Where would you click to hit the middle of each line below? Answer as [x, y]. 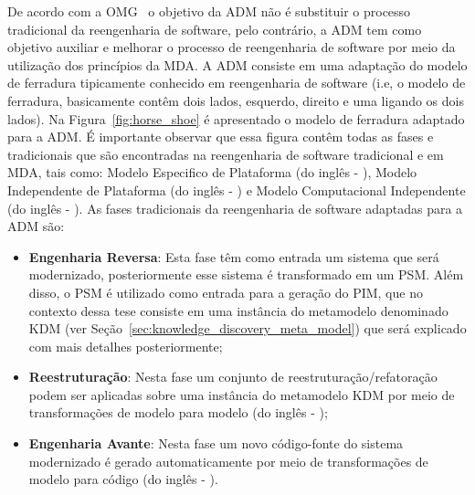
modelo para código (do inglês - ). [123, 479]
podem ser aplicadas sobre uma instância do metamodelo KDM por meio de [242, 394]
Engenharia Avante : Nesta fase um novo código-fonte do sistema [216, 443]
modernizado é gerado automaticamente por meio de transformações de [228, 461]
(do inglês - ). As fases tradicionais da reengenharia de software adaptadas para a [235, 208]
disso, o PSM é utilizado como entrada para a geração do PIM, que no [226, 292]
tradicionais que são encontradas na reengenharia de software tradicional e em [226, 154]
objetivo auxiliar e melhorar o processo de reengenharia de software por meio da [232, 47]
